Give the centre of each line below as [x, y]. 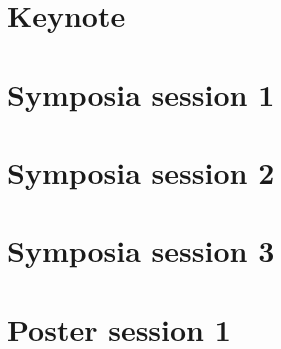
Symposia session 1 [141, 93]
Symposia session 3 [141, 250]
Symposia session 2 [141, 171]
